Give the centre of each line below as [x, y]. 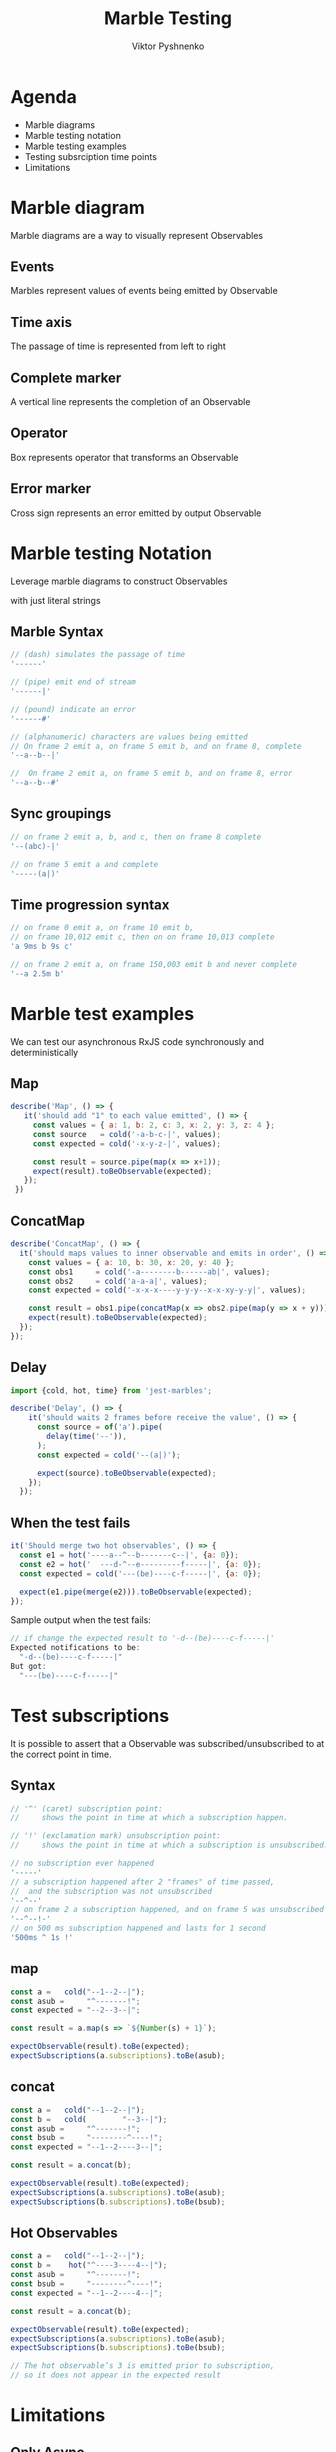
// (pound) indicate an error [73, 709]
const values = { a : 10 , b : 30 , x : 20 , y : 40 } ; [131, 1262]
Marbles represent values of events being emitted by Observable [144, 291]
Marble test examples [102, 1013]
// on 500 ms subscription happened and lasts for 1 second [138, 1928]
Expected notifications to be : [75, 1648]
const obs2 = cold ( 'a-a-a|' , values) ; [118, 1281]
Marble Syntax [57, 632]
